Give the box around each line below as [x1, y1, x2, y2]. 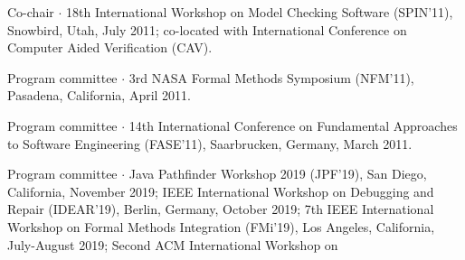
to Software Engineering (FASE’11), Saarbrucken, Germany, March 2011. [7, 134, 413, 153]
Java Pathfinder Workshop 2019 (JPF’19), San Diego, [128, 164, 427, 183]
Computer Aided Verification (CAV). [7, 38, 213, 57]
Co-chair [7, 3, 54, 21]
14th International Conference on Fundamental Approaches [128, 116, 458, 135]
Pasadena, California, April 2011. [7, 86, 191, 105]
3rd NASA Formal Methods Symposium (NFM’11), [128, 68, 414, 87]
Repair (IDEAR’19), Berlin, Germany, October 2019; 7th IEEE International [7, 200, 434, 218]
